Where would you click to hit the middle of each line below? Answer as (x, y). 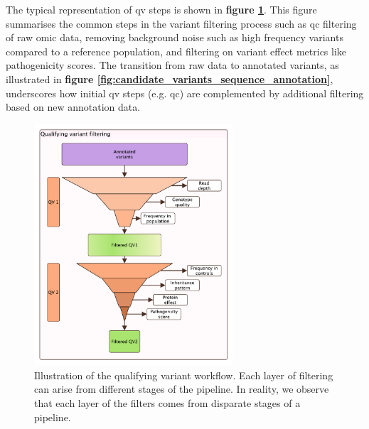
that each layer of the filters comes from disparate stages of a (167, 403)
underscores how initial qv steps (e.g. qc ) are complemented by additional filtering (185, 93)
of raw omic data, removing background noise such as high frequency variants (175, 37)
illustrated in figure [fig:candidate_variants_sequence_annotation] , (170, 78)
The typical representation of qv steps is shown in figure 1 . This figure (161, 9)
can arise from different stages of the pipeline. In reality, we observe (182, 389)
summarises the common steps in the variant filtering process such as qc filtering (181, 23)
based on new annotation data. (73, 107)
